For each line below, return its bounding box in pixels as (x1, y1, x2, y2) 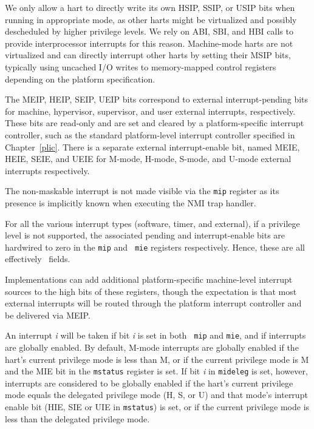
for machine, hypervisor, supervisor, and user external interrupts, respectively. (5, 104, 296, 117)
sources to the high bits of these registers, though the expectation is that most (5, 285, 297, 297)
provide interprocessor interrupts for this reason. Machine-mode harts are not (5, 36, 293, 49)
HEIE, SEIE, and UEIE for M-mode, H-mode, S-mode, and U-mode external (5, 152, 292, 165)
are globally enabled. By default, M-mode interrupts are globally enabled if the (5, 341, 299, 354)
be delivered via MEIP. (5, 308, 90, 321)
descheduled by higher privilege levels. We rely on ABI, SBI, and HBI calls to (5, 25, 293, 38)
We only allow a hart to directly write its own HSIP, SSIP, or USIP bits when (5, 1, 295, 13)
